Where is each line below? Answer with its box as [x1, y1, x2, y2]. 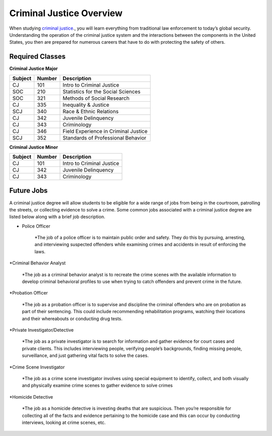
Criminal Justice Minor [9, 144, 58, 150]
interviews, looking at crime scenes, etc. [22, 419, 106, 425]
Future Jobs [9, 186, 48, 195]
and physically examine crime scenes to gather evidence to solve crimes [22, 383, 173, 389]
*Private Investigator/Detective [9, 327, 74, 333]
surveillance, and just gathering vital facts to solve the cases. [22, 352, 149, 358]
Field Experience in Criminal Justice [62, 127, 148, 134]
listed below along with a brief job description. [9, 214, 105, 220]
